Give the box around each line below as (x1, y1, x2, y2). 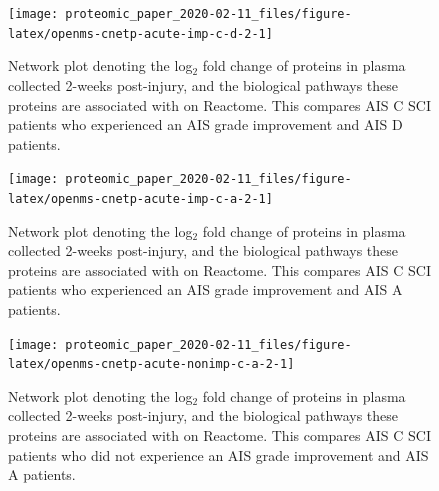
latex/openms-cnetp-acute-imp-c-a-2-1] (8, 191, 273, 206)
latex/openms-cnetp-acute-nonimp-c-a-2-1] (8, 357, 295, 372)
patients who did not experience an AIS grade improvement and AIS (8, 444, 429, 465)
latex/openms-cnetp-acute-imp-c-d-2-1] (8, 26, 273, 41)
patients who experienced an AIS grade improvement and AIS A (8, 279, 403, 300)
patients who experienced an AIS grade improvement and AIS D (8, 114, 403, 135)
